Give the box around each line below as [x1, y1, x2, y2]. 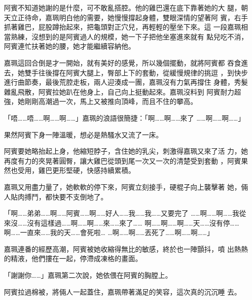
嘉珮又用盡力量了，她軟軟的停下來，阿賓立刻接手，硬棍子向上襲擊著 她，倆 [4, 181, 248, 192]
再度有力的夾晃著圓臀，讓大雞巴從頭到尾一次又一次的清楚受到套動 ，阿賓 [4, 155, 241, 166]
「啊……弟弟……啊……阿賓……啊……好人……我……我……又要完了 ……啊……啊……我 [4, 208, 240, 218]
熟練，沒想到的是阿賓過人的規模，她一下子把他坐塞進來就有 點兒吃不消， [10, 31, 248, 41]
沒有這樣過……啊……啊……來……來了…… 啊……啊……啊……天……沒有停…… [27, 217, 240, 228]
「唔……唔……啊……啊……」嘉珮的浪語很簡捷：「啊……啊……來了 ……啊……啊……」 [4, 112, 245, 123]
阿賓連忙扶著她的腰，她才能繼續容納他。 [4, 41, 135, 51]
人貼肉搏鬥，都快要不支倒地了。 [4, 191, 108, 201]
